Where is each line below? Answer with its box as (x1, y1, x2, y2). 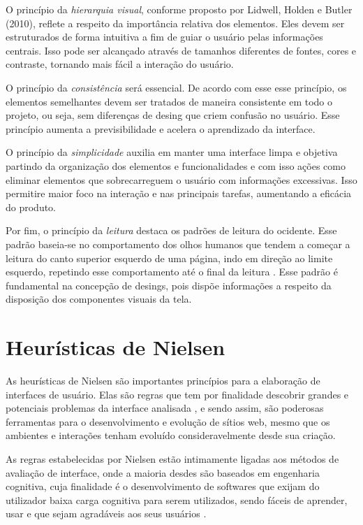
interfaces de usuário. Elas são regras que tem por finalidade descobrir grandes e (6, 387, 349, 401)
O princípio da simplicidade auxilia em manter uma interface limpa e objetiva (6, 145, 338, 159)
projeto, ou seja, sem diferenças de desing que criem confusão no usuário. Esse (6, 108, 340, 122)
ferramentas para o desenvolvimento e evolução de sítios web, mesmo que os (6, 414, 330, 429)
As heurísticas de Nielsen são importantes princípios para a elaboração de (6, 373, 320, 387)
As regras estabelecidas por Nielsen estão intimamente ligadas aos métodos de (6, 451, 339, 466)
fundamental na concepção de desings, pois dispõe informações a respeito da (6, 278, 332, 292)
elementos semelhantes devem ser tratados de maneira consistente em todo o (6, 94, 332, 108)
